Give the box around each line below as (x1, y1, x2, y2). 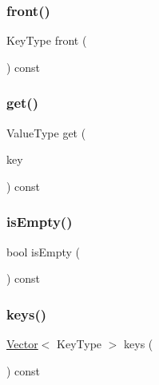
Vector (6, 335, 38, 352)
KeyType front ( (6, 32, 87, 49)
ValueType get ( (6, 124, 86, 141)
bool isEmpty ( (6, 243, 81, 260)
